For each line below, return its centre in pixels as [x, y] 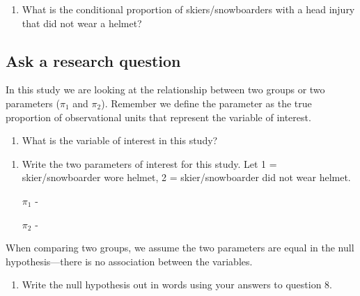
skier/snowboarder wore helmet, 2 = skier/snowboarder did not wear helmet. [186, 177]
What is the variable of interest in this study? [120, 140]
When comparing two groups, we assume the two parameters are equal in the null [180, 248]
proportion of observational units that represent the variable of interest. [158, 117]
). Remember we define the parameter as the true [206, 103]
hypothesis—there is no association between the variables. [129, 261]
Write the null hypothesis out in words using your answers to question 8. [177, 285]
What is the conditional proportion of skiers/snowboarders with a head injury [188, 9]
